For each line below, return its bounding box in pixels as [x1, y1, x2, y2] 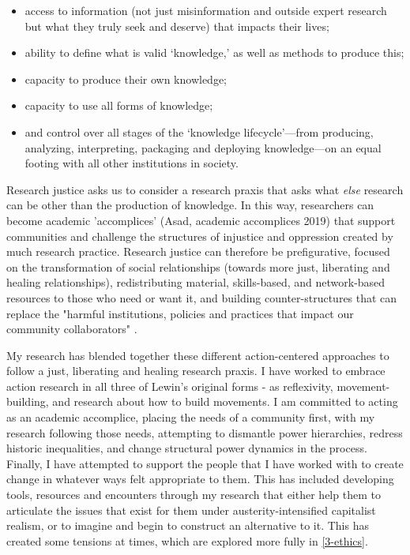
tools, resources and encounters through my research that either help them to [6, 486, 381, 503]
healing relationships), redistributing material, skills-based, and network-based [6, 274, 386, 291]
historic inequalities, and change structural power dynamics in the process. [6, 440, 367, 456]
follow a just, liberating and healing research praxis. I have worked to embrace [6, 362, 386, 379]
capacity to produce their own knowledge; [24, 70, 227, 87]
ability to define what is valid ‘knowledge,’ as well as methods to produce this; [24, 44, 404, 61]
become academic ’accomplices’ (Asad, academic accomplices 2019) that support [6, 212, 396, 228]
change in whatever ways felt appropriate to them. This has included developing [6, 471, 394, 487]
